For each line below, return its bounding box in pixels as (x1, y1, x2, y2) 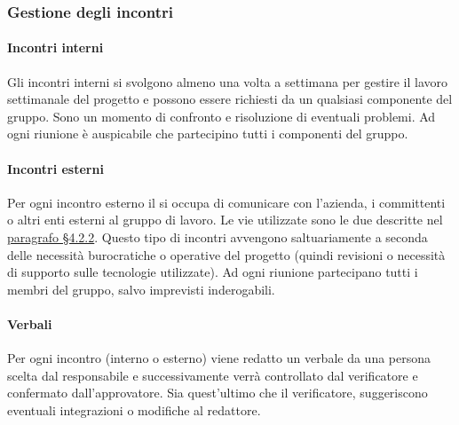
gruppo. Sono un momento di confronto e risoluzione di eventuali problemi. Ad (7, 106, 436, 125)
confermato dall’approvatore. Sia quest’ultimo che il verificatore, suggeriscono (7, 383, 428, 402)
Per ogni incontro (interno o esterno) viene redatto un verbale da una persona (7, 349, 431, 367)
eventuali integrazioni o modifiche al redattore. (7, 400, 261, 419)
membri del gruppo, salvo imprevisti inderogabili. (7, 279, 275, 298)
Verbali (7, 314, 52, 333)
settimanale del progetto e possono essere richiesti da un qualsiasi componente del (7, 90, 453, 108)
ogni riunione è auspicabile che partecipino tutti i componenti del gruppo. (7, 124, 408, 143)
